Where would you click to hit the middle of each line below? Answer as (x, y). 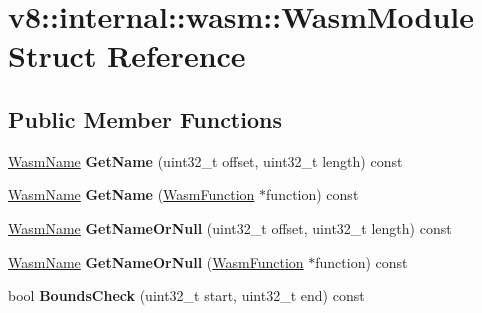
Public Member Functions (145, 118)
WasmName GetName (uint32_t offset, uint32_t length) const (205, 160)
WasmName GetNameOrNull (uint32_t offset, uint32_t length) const (230, 227)
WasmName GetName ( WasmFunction (131, 194)
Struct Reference (127, 55)
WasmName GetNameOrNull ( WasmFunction (156, 261)
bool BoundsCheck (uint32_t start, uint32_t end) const (186, 295)
